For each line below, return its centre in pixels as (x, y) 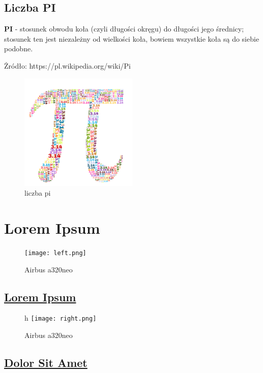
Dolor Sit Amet (46, 362)
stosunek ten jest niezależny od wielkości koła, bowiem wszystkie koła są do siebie (132, 38)
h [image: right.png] (61, 318)
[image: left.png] (55, 253)
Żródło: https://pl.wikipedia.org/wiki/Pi (67, 65)
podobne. (19, 49)
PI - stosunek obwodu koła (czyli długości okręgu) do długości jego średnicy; (124, 29)
